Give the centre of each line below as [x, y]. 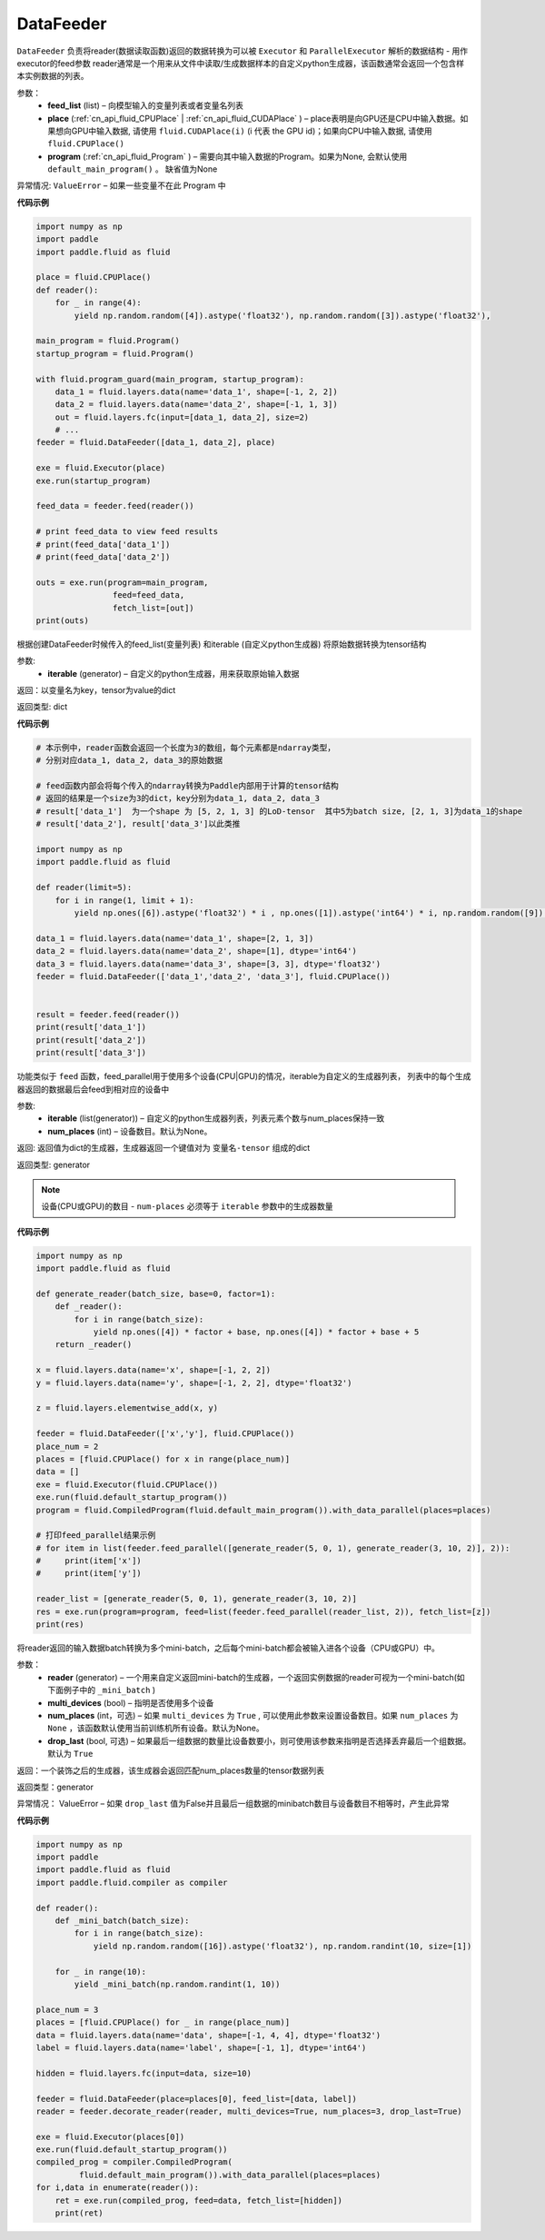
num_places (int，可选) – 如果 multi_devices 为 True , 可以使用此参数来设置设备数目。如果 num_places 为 [253, 1715]
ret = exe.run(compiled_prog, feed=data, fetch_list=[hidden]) [199, 2200]
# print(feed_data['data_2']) [103, 557]
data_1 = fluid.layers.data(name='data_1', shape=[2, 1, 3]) [175, 938]
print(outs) [63, 620]
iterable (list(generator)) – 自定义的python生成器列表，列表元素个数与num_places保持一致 [216, 1118]
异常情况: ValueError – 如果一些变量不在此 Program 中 [121, 185]
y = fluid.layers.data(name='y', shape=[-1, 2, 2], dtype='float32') [194, 1383]
